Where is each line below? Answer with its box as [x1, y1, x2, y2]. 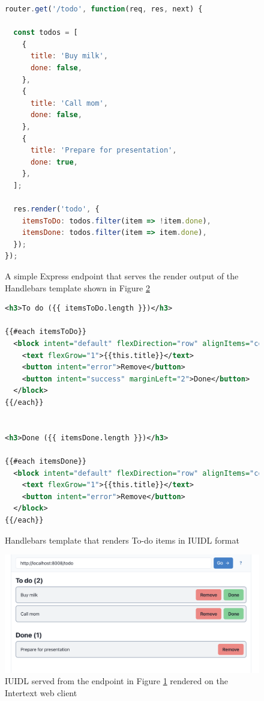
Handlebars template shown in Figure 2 [5, 281, 150, 294]
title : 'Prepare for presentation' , [30, 146, 177, 155]
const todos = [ [13, 28, 78, 37]
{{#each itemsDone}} [5, 457, 87, 466]
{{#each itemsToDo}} [5, 327, 87, 336]
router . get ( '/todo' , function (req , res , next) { [5, 5, 203, 13]
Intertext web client [5, 686, 77, 699]
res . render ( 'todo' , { [13, 205, 100, 214]
